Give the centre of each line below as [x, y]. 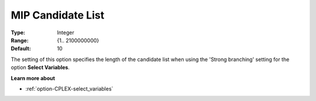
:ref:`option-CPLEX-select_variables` [69, 89]
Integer [66, 33]
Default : [21, 49]
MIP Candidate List [58, 15]
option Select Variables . [40, 67]
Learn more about [33, 78]
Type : [18, 33]
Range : [20, 40]
